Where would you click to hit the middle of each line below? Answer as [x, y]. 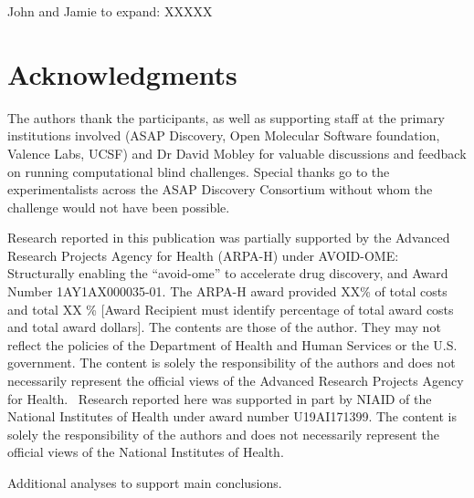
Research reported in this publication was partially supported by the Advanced [229, 238]
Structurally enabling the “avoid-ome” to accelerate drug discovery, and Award [228, 273]
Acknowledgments [122, 73]
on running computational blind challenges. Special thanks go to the [199, 171]
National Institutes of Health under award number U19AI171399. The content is [232, 416]
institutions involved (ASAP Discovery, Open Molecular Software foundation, [224, 135]
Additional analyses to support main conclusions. [145, 482]
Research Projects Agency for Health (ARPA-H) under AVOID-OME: [203, 255]
